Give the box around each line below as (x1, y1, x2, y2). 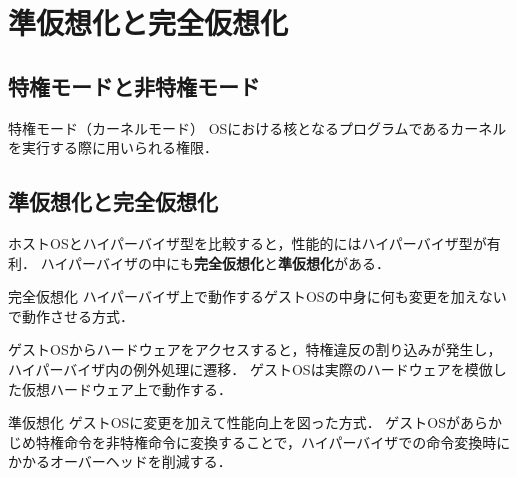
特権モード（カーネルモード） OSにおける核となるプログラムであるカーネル (8, 117, 507, 138)
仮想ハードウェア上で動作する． (21, 378, 232, 399)
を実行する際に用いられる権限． (8, 137, 218, 158)
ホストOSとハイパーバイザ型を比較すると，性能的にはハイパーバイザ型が (8, 232, 487, 253)
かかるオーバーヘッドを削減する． (8, 451, 232, 472)
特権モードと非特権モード (8, 70, 260, 101)
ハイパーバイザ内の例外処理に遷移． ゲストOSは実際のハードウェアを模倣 (8, 358, 493, 379)
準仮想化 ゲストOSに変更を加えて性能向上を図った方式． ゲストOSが (8, 412, 460, 433)
